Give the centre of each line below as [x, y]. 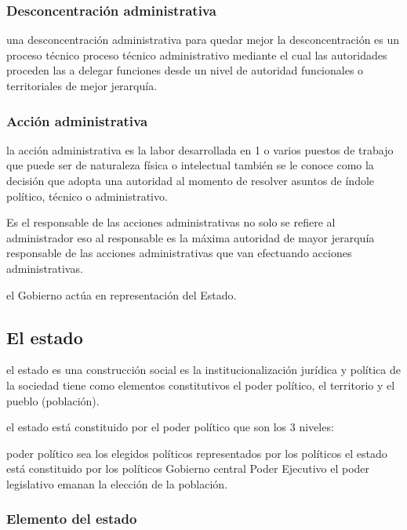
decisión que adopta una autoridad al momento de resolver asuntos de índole [191, 180]
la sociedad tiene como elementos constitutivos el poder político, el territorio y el [201, 385]
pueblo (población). [53, 400]
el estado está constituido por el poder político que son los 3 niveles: [170, 427]
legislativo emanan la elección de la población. [117, 483]
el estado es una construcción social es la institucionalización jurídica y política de [203, 370]
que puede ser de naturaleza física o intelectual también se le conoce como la [190, 165]
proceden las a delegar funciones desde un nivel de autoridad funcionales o [185, 70]
